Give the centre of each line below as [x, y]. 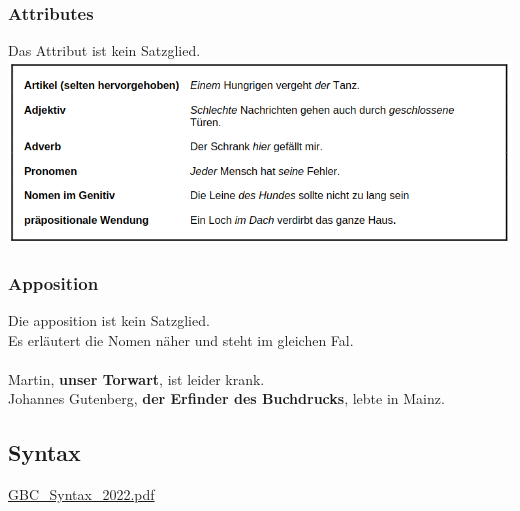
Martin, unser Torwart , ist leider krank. [136, 378]
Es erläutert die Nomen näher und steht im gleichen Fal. [181, 339]
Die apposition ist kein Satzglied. [109, 320]
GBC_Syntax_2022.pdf [81, 494]
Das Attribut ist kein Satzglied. [104, 50]
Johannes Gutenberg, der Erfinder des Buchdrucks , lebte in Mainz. [226, 398]
